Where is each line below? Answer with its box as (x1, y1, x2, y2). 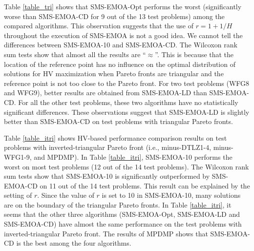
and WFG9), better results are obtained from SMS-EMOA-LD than (4, 87, 207, 98)
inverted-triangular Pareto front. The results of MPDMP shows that (4, 228, 208, 238)
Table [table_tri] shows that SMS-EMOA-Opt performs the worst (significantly (4, 1, 242, 11)
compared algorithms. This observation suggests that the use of (4, 21, 193, 31)
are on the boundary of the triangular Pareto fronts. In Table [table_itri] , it (4, 199, 232, 209)
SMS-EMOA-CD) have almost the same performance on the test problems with (4, 219, 242, 229)
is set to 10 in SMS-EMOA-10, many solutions (102, 190, 241, 200)
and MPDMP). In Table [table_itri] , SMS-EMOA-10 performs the (34, 151, 233, 162)
